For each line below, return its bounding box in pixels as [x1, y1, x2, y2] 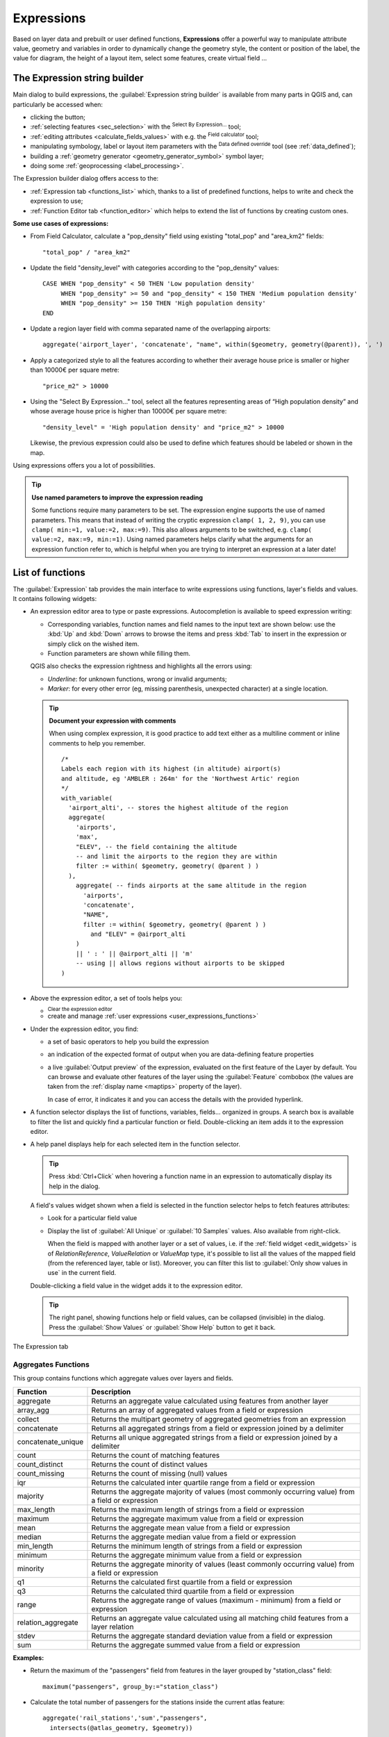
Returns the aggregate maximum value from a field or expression [91, 1513, 304, 1523]
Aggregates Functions [13, 1360, 90, 1369]
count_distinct [17, 1459, 63, 1469]
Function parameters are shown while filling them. [47, 649, 191, 657]
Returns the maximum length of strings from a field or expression [91, 1504, 305, 1514]
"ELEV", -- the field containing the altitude [75, 843, 238, 850]
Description [91, 1387, 131, 1397]
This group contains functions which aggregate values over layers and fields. [13, 1374, 234, 1383]
